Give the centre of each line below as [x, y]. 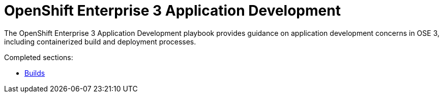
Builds [35, 73]
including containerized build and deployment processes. [100, 41]
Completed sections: [39, 57]
